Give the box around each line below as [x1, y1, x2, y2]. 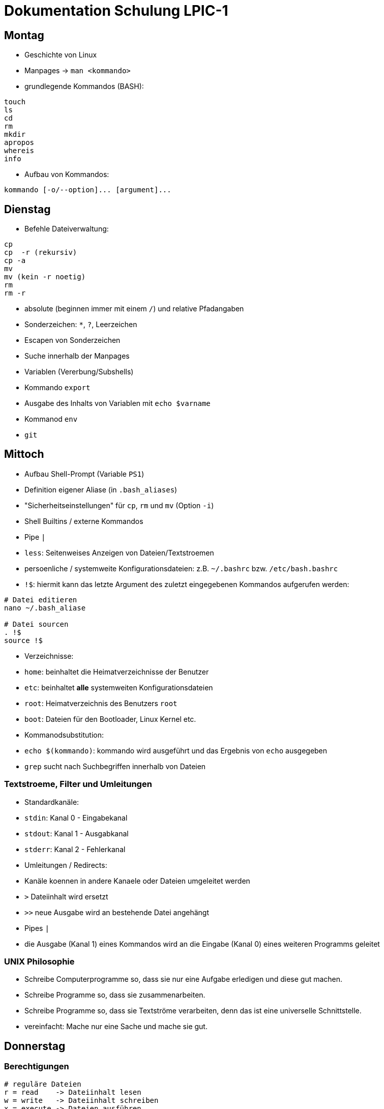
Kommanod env [24, 415, 78, 424]
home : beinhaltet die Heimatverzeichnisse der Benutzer [24, 667, 209, 676]
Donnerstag [4, 1039, 66, 1053]
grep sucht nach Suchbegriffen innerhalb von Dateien [24, 762, 206, 771]
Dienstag [4, 202, 51, 216]
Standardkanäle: [24, 797, 79, 806]
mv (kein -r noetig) [4, 273, 86, 281]
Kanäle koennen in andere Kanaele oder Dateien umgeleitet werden [24, 876, 250, 885]
